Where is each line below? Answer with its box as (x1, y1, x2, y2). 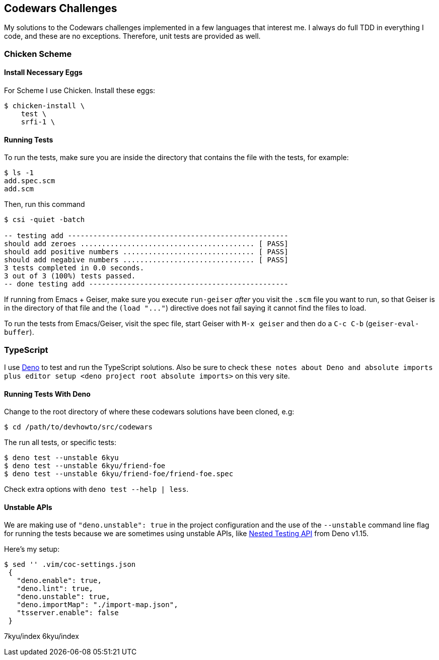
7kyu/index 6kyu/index (4, 632, 79, 641)
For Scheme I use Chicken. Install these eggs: (4, 86, 156, 95)
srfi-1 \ (21, 118, 55, 126)
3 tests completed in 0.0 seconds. (4, 264, 144, 272)
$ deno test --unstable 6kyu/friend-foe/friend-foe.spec (4, 470, 234, 478)
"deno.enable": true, (17, 576, 102, 585)
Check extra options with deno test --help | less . (4, 485, 189, 494)
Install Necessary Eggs (4, 68, 83, 77)
